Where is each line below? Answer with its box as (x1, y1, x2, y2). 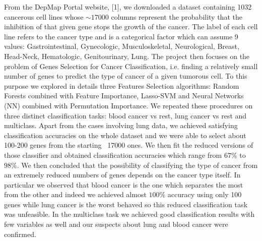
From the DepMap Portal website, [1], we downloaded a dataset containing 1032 (4, 2, 252, 12)
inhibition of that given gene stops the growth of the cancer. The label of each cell (4, 21, 258, 32)
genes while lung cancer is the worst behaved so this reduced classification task (4, 199, 247, 209)
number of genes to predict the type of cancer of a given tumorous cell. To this (4, 71, 247, 81)
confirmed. (4, 228, 36, 239)
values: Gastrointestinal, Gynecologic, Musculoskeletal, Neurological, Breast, (4, 41, 239, 51)
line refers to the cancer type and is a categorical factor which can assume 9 (4, 31, 238, 41)
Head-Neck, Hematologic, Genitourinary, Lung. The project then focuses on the (4, 50, 250, 61)
